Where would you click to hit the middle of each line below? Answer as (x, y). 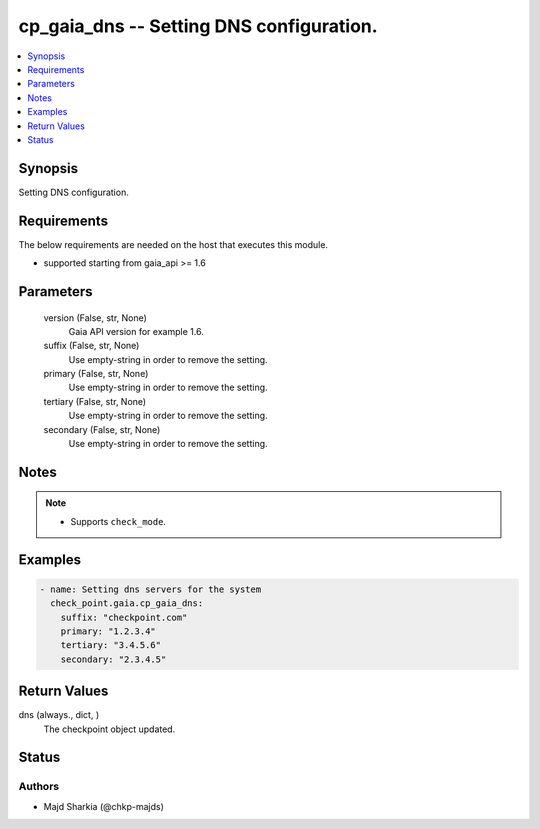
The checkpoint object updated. (109, 729)
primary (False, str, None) (96, 374)
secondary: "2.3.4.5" (113, 659)
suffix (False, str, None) (91, 346)
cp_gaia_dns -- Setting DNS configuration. (198, 26)
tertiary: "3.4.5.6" (111, 645)
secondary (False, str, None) (102, 429)
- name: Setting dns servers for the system (150, 589)
